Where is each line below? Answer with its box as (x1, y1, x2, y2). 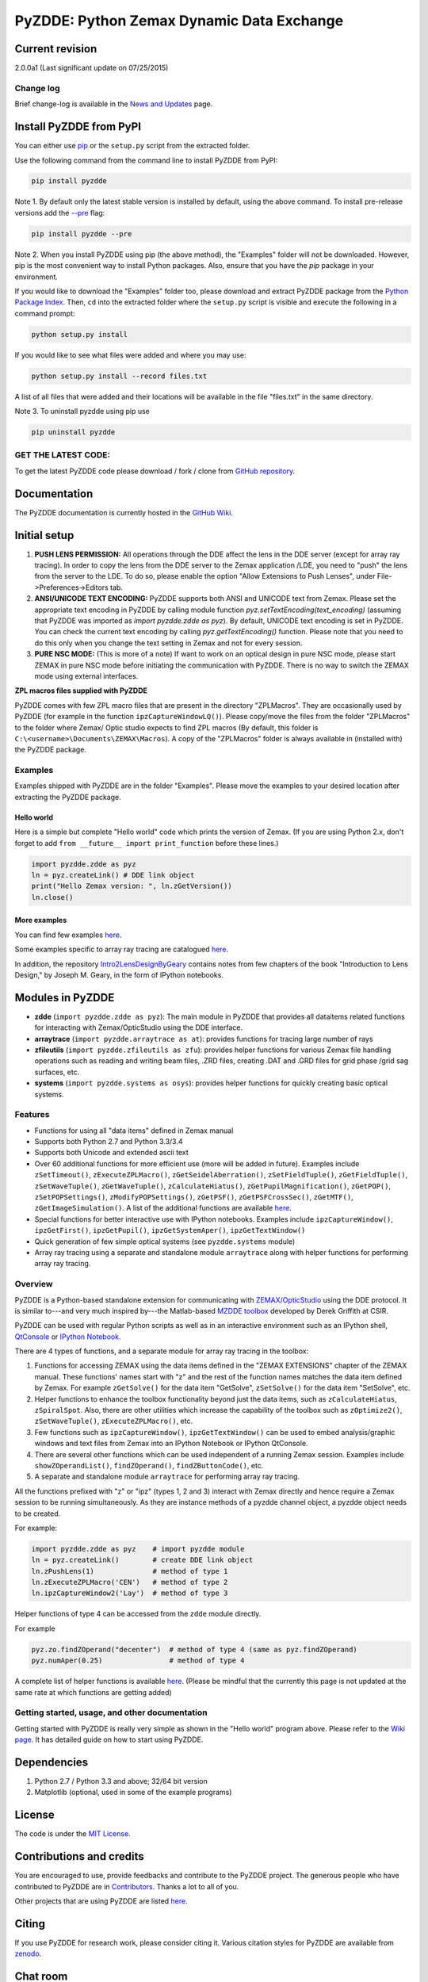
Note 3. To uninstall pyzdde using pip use (14, 407, 150, 416)
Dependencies (14, 1755, 89, 1769)
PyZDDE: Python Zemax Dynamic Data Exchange (14, 12, 344, 29)
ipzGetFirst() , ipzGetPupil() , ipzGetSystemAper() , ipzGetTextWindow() (34, 1226, 306, 1235)
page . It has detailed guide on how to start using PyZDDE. (14, 1735, 204, 1744)
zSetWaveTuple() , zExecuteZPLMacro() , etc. (34, 1416, 193, 1426)
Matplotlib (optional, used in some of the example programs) (34, 1788, 232, 1797)
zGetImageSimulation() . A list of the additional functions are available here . (34, 1203, 292, 1213)
